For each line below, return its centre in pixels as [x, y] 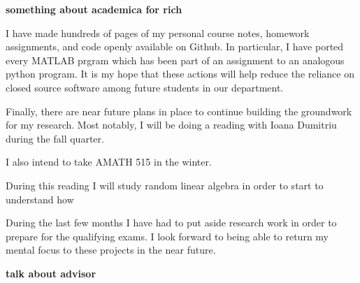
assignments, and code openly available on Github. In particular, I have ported [175, 46]
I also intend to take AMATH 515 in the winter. [109, 162]
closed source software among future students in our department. [145, 87]
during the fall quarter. [55, 138]
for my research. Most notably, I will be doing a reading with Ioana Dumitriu [171, 125]
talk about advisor [51, 273]
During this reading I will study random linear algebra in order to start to [165, 185]
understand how [40, 199]
